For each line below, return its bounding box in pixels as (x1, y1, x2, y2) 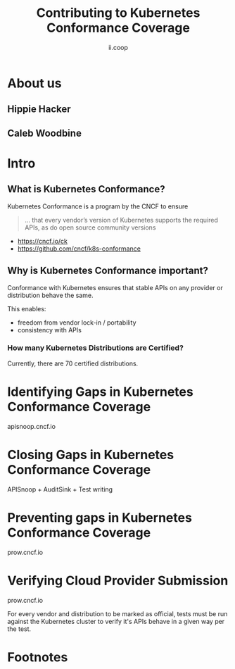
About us (7, 75, 62, 91)
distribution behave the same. (7, 291, 94, 299)
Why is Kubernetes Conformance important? (7, 265, 209, 277)
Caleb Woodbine (7, 127, 82, 139)
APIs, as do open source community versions (24, 223, 156, 232)
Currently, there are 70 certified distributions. (7, 359, 139, 368)
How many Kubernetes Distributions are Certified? (7, 343, 184, 353)
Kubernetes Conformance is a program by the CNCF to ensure (7, 202, 189, 211)
